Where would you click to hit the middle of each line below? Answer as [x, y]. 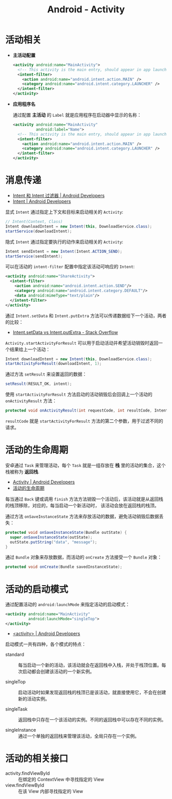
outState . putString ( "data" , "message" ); [53, 542]
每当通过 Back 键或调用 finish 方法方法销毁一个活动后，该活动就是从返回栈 [84, 499]
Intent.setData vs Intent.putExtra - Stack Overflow [65, 332]
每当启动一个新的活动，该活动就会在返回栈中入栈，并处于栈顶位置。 [90, 665]
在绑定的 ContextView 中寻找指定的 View [61, 779]
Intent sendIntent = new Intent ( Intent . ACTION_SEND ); [64, 251]
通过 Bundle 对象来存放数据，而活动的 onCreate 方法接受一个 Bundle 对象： [84, 557]
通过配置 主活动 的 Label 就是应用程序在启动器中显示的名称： [77, 115]
